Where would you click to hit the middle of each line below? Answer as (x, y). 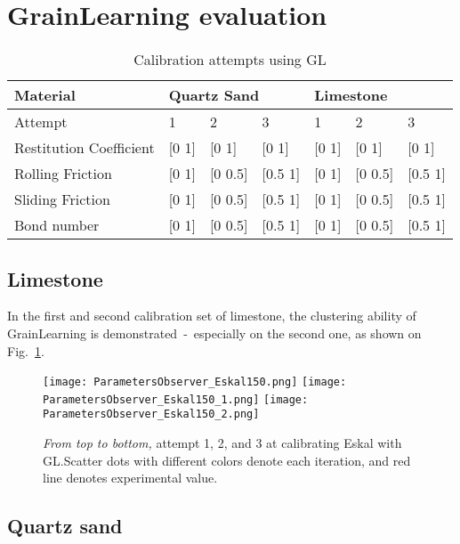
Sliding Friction (62, 199)
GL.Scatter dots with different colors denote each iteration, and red (227, 460)
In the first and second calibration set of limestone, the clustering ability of (212, 316)
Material (45, 95)
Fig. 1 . (26, 350)
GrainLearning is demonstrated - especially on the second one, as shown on (214, 333)
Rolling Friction (63, 174)
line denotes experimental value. (130, 478)
